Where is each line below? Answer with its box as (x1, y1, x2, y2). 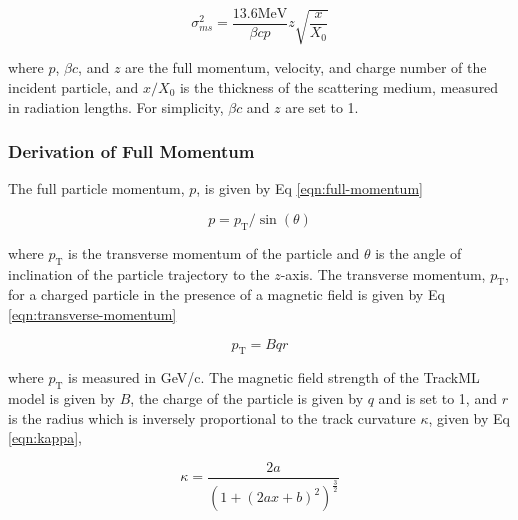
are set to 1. (285, 96, 359, 117)
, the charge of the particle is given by (130, 388, 364, 409)
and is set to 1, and (378, 388, 497, 409)
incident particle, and (8, 76, 139, 97)
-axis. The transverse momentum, (280, 263, 486, 284)
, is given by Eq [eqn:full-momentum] (196, 178, 423, 199)
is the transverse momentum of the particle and (68, 242, 360, 263)
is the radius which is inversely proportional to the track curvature (8, 407, 416, 428)
